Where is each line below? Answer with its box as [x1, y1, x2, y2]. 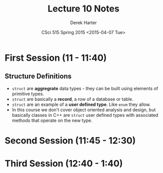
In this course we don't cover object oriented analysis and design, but [11, 106, 156, 113]
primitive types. [11, 91, 44, 97]
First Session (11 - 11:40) [4, 52, 107, 63]
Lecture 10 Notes [47, 3, 119, 15]
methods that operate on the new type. [11, 117, 93, 123]
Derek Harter [70, 20, 97, 26]
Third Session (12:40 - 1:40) [4, 158, 123, 169]
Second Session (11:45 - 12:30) [4, 135, 136, 146]
